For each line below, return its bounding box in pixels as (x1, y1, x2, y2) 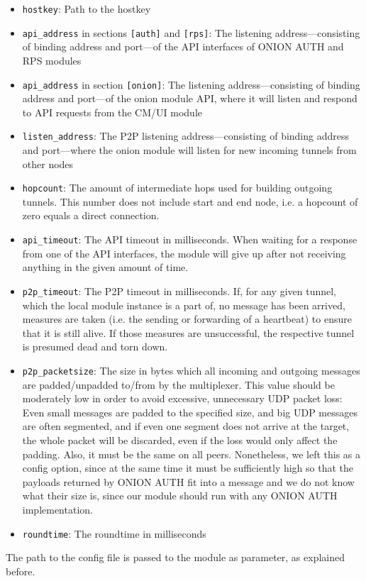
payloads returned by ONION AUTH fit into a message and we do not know (22, 474, 355, 489)
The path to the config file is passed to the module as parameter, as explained (6, 550, 345, 565)
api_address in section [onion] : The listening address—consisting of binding (22, 77, 360, 92)
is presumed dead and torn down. (22, 339, 168, 354)
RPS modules (22, 52, 82, 67)
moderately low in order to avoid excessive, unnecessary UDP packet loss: (22, 391, 343, 406)
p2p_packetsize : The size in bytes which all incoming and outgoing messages (22, 363, 360, 377)
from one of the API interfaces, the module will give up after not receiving (22, 245, 346, 260)
